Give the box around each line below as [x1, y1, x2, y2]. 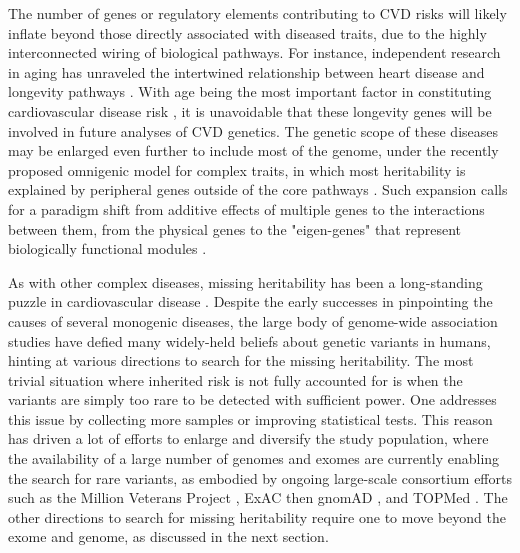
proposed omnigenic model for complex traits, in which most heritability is [8, 159, 466, 180]
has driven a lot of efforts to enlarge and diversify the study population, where [8, 428, 489, 449]
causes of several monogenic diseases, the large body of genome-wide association [8, 310, 498, 331]
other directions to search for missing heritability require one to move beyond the [8, 506, 506, 527]
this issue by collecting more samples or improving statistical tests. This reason [8, 408, 493, 429]
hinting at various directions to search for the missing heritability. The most [8, 350, 474, 371]
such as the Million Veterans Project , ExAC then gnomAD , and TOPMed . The [8, 487, 508, 508]
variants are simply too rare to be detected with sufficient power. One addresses [8, 389, 497, 410]
